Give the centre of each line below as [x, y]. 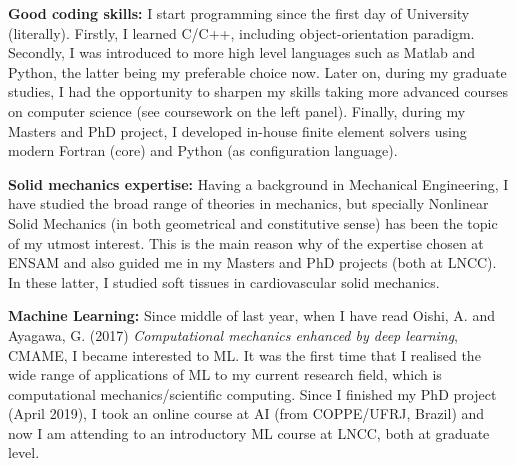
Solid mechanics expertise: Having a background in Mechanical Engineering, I [258, 183]
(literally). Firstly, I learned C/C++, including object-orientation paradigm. [241, 32]
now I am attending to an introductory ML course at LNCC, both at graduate [249, 432]
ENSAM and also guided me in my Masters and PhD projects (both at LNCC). [252, 262]
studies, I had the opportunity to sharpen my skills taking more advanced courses [258, 91]
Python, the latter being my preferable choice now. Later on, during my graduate [257, 71]
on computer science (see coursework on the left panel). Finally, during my [237, 110]
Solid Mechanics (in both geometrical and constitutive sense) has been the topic [253, 222]
